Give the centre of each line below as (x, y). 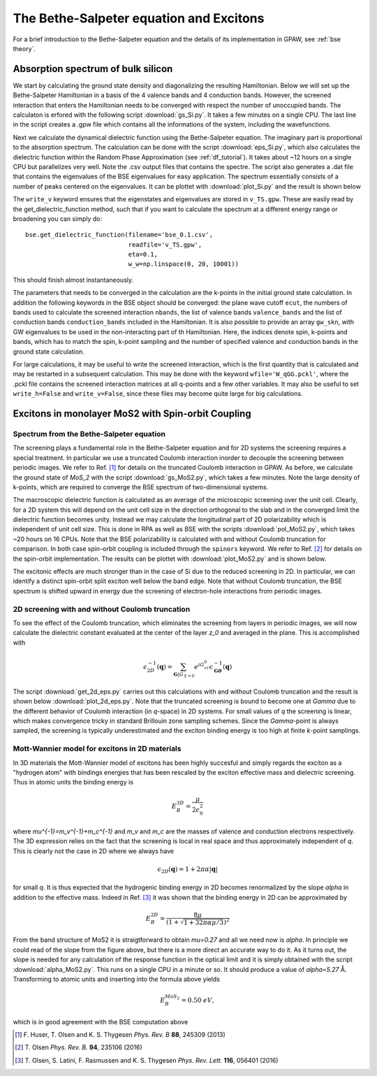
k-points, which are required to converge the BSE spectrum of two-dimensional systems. (141, 487)
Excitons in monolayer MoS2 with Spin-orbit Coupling (132, 414)
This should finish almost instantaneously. (73, 280)
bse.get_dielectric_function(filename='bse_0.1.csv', (119, 235)
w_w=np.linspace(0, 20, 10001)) (183, 264)
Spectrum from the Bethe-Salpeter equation (89, 433)
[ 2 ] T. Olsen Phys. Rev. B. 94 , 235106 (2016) (79, 1047)
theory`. (24, 48)
